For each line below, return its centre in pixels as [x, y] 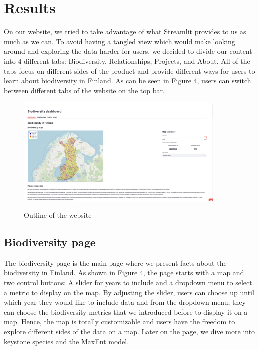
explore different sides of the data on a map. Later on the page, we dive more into [129, 331]
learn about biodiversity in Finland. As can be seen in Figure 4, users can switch [128, 81]
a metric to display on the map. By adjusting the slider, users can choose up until [129, 292]
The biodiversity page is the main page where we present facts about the [115, 263]
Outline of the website [58, 215]
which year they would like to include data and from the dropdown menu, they [125, 302]
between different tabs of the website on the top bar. [84, 90]
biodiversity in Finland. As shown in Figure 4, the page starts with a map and [124, 273]
